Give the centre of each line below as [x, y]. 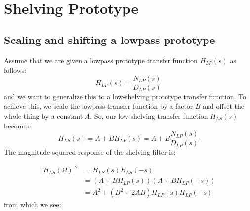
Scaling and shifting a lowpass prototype [110, 39]
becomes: [18, 125]
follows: [15, 70]
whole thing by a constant [43, 116]
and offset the [223, 106]
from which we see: [33, 204]
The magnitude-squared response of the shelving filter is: [90, 152]
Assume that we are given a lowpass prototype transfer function [101, 60]
